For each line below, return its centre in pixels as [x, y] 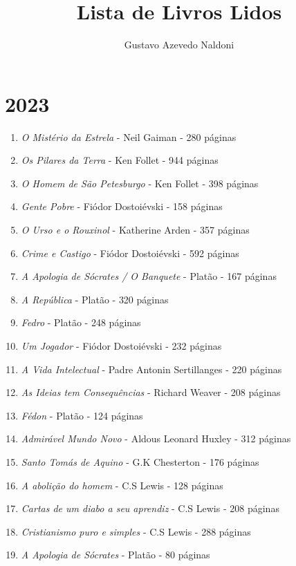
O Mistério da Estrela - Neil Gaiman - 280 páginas [129, 136]
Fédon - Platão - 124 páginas [82, 415]
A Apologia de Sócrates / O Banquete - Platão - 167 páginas [149, 276]
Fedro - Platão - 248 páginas [81, 322]
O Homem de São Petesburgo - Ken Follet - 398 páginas [140, 183]
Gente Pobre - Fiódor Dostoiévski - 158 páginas [122, 206]
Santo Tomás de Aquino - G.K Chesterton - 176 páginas [140, 461]
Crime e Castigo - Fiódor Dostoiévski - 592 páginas [130, 253]
